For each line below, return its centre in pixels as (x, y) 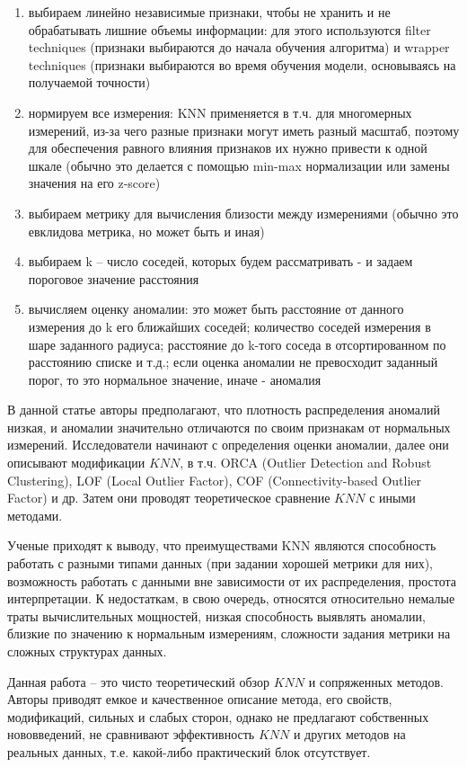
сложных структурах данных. (87, 651)
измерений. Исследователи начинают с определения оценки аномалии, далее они (228, 445)
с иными (392, 498)
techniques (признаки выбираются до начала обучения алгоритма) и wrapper (239, 47)
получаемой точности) (89, 82)
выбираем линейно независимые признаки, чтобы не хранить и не (209, 12)
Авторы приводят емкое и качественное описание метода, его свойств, (200, 699)
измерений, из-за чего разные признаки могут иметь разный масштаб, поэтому (244, 130)
